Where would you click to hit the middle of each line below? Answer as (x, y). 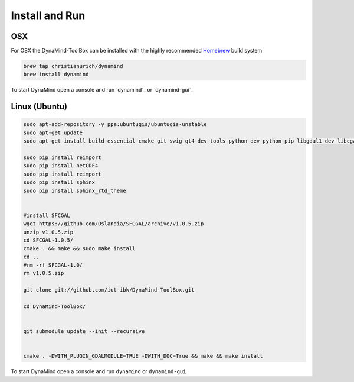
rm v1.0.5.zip (44, 273)
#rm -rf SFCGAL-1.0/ (53, 265)
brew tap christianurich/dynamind (73, 66)
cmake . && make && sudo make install (79, 249)
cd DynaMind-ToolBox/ (55, 307)
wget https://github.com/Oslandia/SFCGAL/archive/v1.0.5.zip (114, 224)
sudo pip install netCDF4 (61, 166)
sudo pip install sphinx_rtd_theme (75, 190)
